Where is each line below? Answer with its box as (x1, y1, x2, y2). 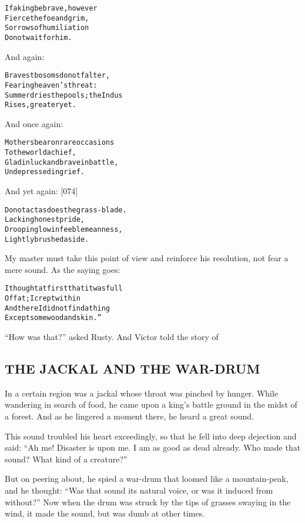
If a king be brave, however (5, 4, 98, 12)
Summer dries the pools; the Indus (5, 91, 123, 99)
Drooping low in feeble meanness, (5, 225, 123, 234)
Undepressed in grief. (5, 168, 85, 176)
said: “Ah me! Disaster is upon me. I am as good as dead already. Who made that (5, 441, 301, 454)
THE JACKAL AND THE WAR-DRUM (5, 359, 260, 378)
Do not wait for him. (5, 33, 72, 42)
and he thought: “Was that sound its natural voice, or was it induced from (5, 484, 273, 497)
